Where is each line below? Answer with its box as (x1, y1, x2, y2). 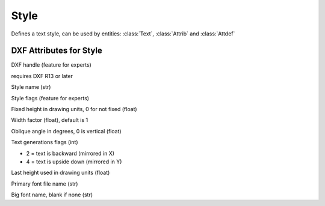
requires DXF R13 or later (11, 72, 73, 79)
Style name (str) (11, 83, 51, 91)
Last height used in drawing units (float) (11, 169, 110, 177)
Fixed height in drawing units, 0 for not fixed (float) (11, 106, 138, 113)
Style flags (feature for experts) (11, 94, 90, 101)
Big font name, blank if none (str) (11, 191, 93, 198)
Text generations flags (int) (11, 139, 78, 146)
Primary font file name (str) (11, 180, 78, 187)
